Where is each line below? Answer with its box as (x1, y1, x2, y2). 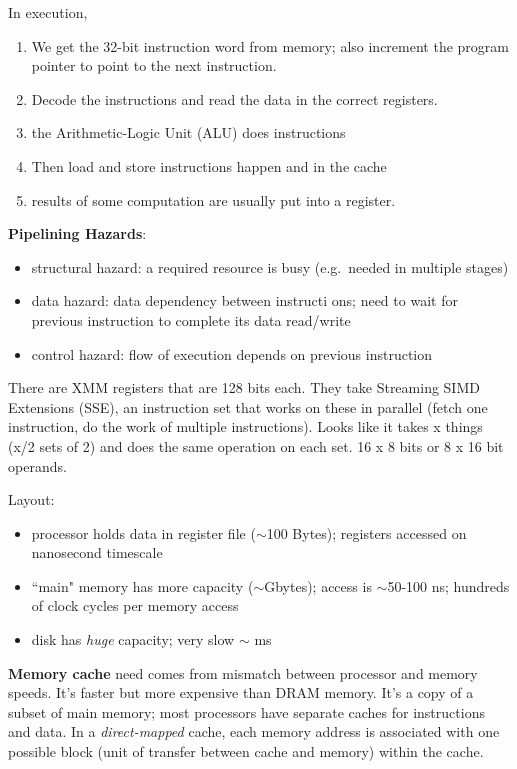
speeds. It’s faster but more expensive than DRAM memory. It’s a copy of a (8, 682, 474, 703)
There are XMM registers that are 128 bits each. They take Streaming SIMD (8, 377, 480, 398)
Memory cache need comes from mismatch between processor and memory (8, 662, 478, 683)
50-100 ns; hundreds (387, 575, 510, 596)
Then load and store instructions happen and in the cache (31, 155, 387, 176)
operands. (8, 455, 67, 476)
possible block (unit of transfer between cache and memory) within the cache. (8, 741, 484, 762)
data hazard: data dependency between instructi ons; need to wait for (31, 290, 458, 311)
